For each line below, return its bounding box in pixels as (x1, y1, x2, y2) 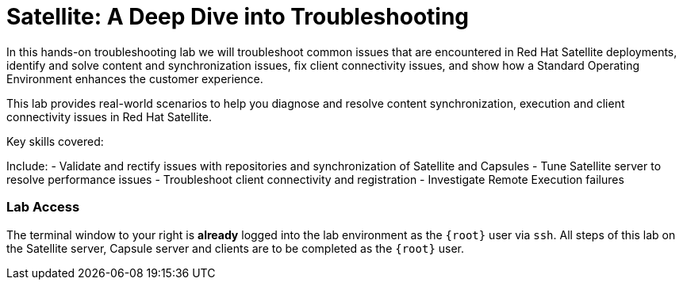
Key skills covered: (6, 134, 104, 148)
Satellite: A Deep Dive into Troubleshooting (6, 3, 470, 30)
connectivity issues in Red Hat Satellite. (6, 109, 213, 124)
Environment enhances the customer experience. (6, 71, 263, 86)
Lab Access (6, 199, 80, 215)
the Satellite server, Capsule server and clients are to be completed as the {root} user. (6, 241, 465, 255)
